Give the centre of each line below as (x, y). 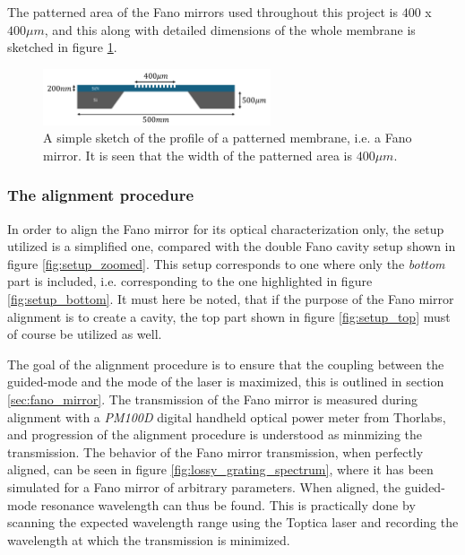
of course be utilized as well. (85, 334)
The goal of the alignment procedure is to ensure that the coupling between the (226, 364)
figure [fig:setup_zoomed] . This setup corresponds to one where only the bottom (226, 263)
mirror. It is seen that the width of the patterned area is (198, 155)
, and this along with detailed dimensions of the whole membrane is (230, 29)
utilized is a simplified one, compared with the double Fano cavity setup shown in (232, 246)
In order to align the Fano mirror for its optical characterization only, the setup (226, 228)
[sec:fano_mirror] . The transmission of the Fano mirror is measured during (212, 399)
